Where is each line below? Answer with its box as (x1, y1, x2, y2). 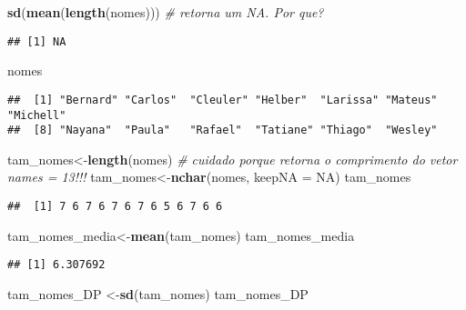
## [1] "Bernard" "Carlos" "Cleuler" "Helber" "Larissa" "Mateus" (7, 93, 438, 106)
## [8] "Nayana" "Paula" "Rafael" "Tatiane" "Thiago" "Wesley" (7, 124, 438, 137)
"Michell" (7, 108, 66, 122)
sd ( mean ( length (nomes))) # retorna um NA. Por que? (7, 3, 324, 21)
